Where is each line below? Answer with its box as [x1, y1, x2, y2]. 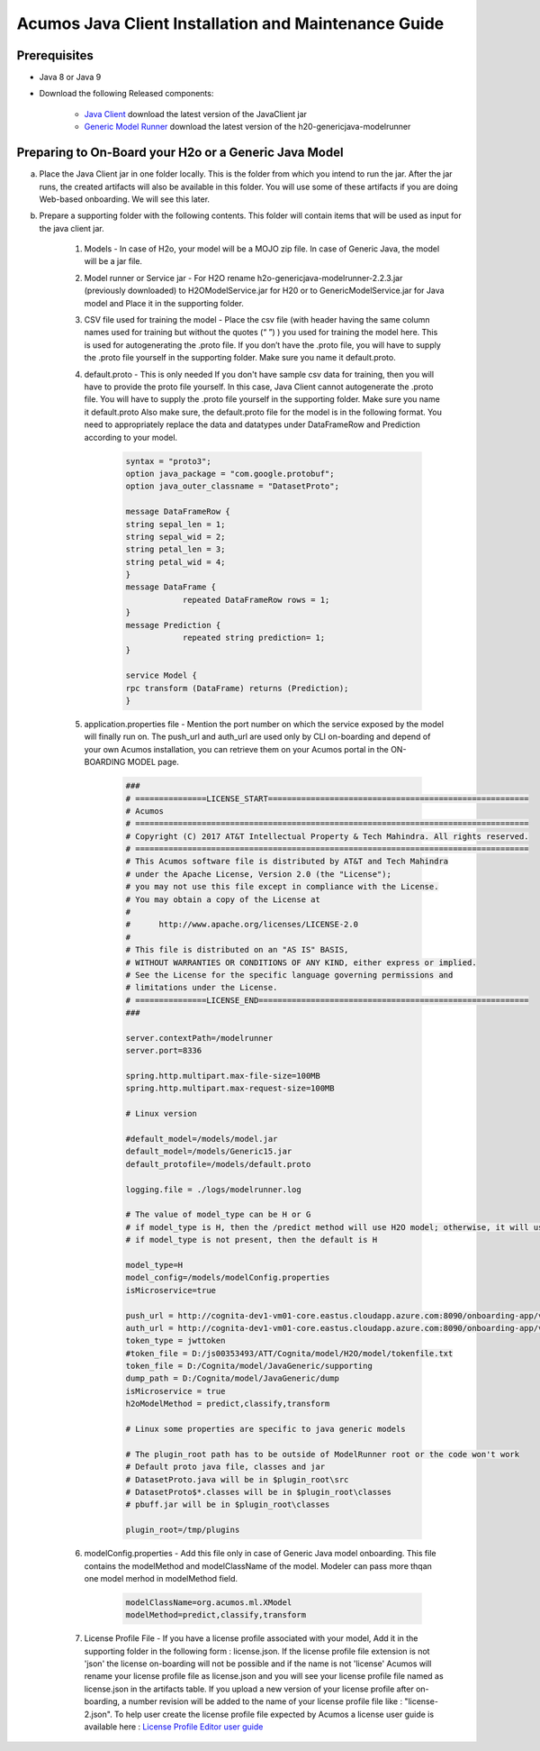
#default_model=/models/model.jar [125, 1134, 278, 1145]
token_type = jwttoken [125, 1336, 226, 1346]
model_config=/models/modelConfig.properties [125, 1272, 330, 1283]
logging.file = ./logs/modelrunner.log [125, 1184, 301, 1194]
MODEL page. [127, 757, 179, 768]
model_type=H [125, 1260, 184, 1270]
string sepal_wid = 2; [125, 532, 226, 542]
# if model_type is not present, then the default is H [125, 1235, 378, 1245]
